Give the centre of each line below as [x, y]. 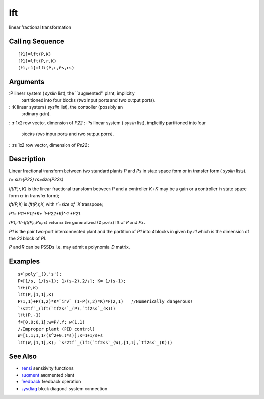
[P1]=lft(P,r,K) [37, 61]
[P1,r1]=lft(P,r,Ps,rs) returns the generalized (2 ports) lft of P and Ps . [77, 222]
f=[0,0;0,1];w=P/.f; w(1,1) [51, 322]
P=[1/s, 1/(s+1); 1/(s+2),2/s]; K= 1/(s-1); [72, 281]
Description [27, 159]
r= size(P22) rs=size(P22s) [36, 180]
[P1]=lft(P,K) [34, 54]
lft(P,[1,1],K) [36, 294]
